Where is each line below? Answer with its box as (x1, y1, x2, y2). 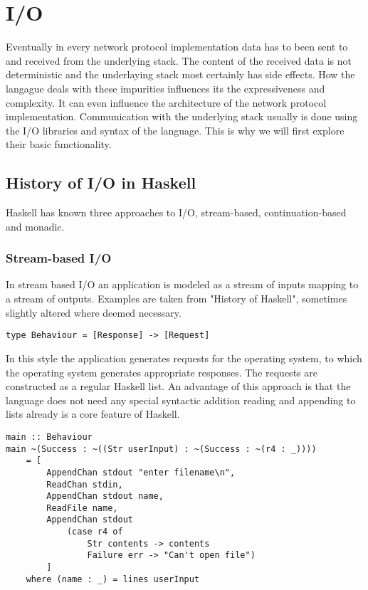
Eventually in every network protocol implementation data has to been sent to (6, 39, 348, 54)
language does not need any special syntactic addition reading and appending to (6, 392, 356, 407)
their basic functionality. (6, 137, 112, 152)
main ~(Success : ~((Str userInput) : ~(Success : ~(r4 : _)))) (6, 443, 317, 454)
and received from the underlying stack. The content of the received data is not (6, 53, 352, 68)
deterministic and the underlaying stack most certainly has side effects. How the (6, 67, 355, 82)
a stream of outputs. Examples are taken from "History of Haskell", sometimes (6, 291, 347, 306)
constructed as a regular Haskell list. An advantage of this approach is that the (6, 379, 351, 394)
